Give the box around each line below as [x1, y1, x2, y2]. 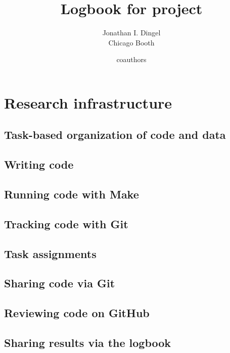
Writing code [4, 157, 74, 172]
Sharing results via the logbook [4, 334, 171, 350]
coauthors [116, 54, 147, 65]
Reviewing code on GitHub [4, 305, 150, 321]
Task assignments [4, 245, 97, 261]
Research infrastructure [4, 92, 172, 113]
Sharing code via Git [4, 275, 115, 291]
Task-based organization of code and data [4, 127, 226, 142]
